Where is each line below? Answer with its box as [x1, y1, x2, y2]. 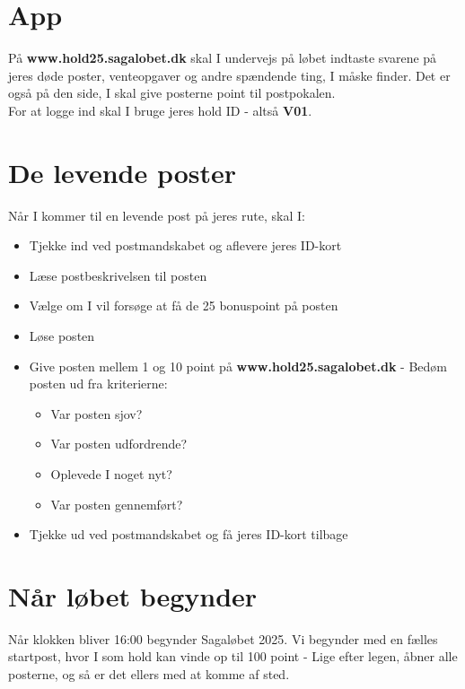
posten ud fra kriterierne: [29, 374, 168, 393]
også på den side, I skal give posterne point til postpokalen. [8, 83, 336, 102]
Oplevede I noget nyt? [50, 464, 172, 483]
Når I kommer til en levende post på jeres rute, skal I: [8, 205, 305, 224]
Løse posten [29, 327, 95, 344]
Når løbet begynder [8, 577, 258, 614]
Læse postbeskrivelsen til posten [29, 266, 207, 284]
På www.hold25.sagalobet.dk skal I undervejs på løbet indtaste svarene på [8, 48, 437, 67]
